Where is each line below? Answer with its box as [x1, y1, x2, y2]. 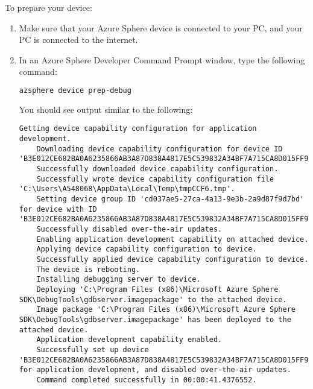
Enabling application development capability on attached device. [36, 235, 309, 244]
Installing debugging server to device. [36, 275, 201, 284]
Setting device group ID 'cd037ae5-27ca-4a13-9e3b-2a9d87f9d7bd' [36, 195, 305, 204]
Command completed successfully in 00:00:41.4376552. [36, 375, 257, 384]
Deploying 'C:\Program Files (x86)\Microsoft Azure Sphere [36, 285, 279, 294]
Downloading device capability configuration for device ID [36, 144, 283, 153]
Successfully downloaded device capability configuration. [36, 165, 279, 174]
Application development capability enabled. [36, 335, 223, 344]
